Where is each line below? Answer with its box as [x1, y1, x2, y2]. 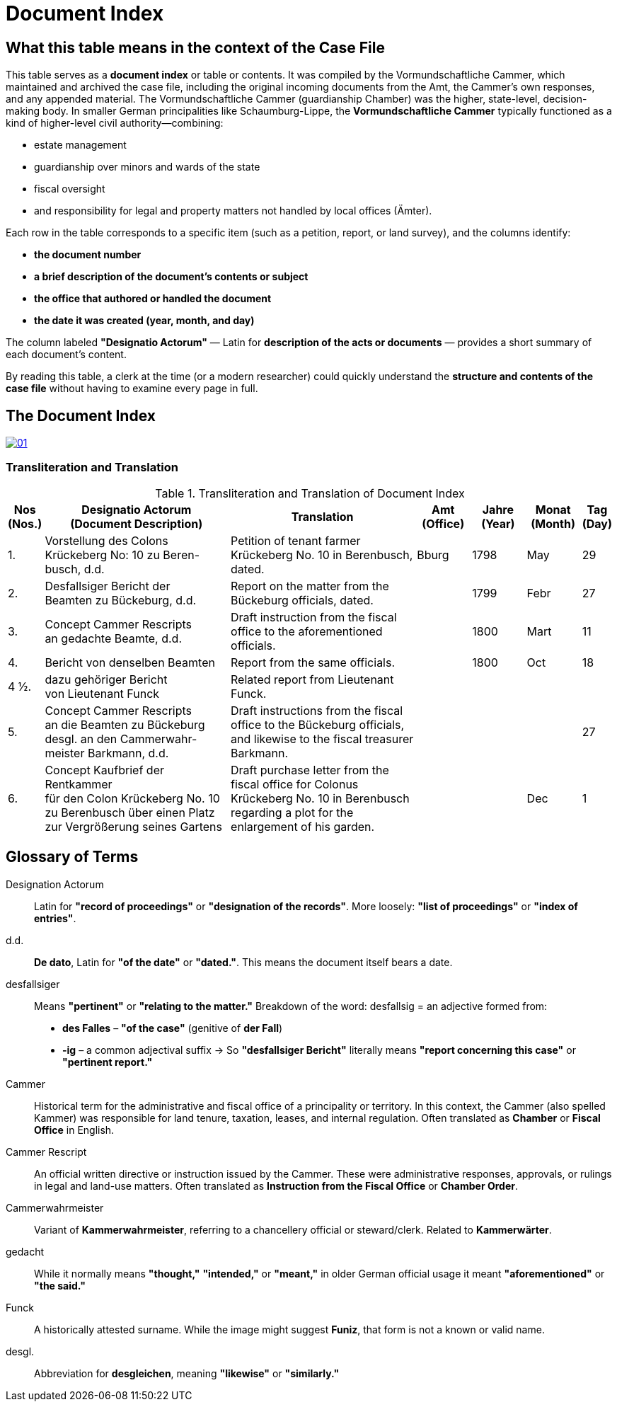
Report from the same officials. [231, 655, 396, 670]
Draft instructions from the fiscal [231, 703, 403, 718]
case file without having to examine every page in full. [6, 382, 258, 395]
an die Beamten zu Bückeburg [45, 717, 205, 732]
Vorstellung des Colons [45, 533, 168, 548]
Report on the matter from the [231, 578, 389, 593]
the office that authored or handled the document [34, 292, 272, 305]
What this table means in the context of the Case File [6, 38, 385, 57]
